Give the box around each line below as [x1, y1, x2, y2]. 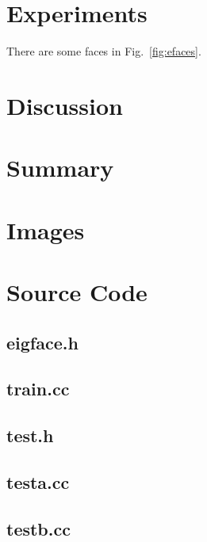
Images [6, 213, 85, 246]
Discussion [6, 89, 123, 121]
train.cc [6, 376, 70, 401]
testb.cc [6, 516, 71, 540]
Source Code [6, 276, 148, 308]
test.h [6, 423, 54, 448]
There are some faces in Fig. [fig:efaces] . [6, 43, 201, 59]
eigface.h [6, 330, 79, 354]
